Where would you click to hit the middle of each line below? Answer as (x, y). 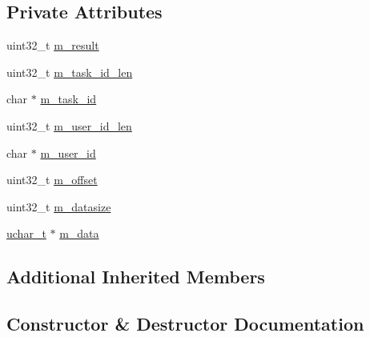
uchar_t (26, 233)
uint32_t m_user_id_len (69, 125)
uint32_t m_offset (52, 180)
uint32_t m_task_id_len (70, 72)
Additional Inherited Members (136, 277)
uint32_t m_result (53, 45)
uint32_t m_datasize (59, 206)
